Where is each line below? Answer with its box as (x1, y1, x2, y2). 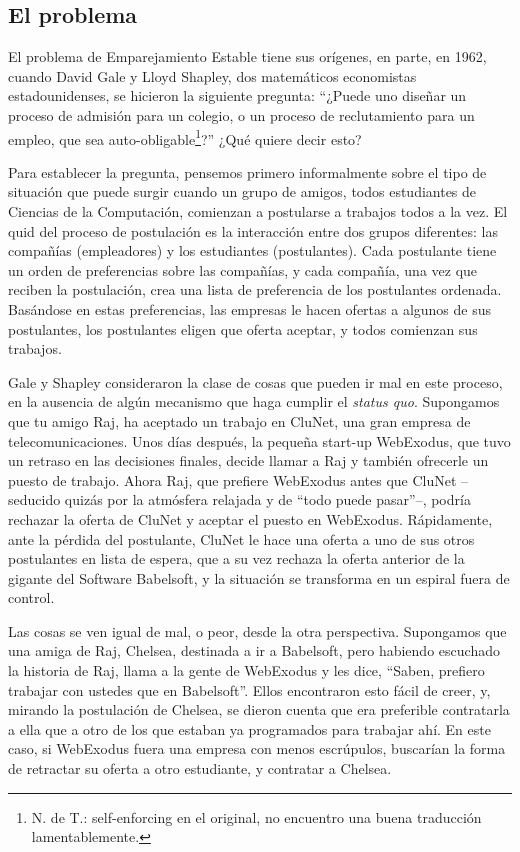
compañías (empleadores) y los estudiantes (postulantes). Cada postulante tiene (8, 240, 497, 261)
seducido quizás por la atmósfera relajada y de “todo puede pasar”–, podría (8, 489, 471, 510)
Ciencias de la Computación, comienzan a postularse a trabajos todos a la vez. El (8, 201, 508, 222)
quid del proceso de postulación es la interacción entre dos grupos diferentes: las (8, 220, 498, 241)
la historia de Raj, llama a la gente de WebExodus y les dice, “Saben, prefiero (8, 660, 485, 681)
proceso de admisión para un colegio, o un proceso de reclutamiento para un (8, 104, 475, 125)
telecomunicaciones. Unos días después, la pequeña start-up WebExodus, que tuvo (8, 430, 511, 451)
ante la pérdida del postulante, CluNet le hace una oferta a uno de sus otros (8, 528, 475, 549)
